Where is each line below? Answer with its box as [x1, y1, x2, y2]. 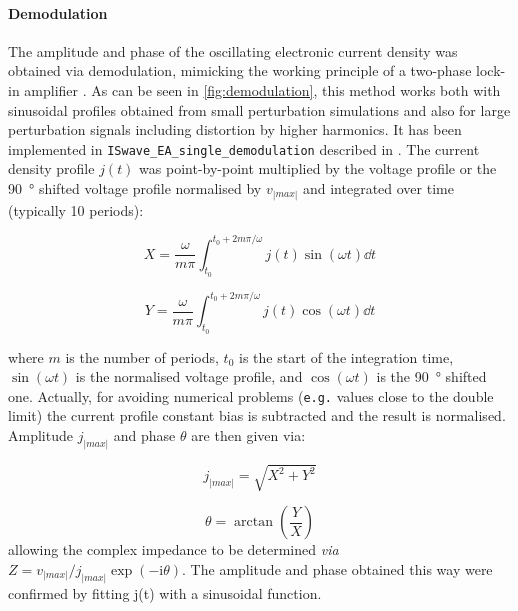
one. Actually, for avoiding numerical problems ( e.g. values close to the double [8, 385, 494, 406]
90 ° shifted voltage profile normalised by [8, 178, 262, 199]
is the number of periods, [65, 346, 219, 367]
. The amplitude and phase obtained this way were [182, 558, 493, 579]
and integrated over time [302, 178, 454, 199]
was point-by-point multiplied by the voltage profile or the [139, 158, 497, 179]
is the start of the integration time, [238, 346, 454, 367]
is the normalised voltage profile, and [75, 366, 303, 387]
